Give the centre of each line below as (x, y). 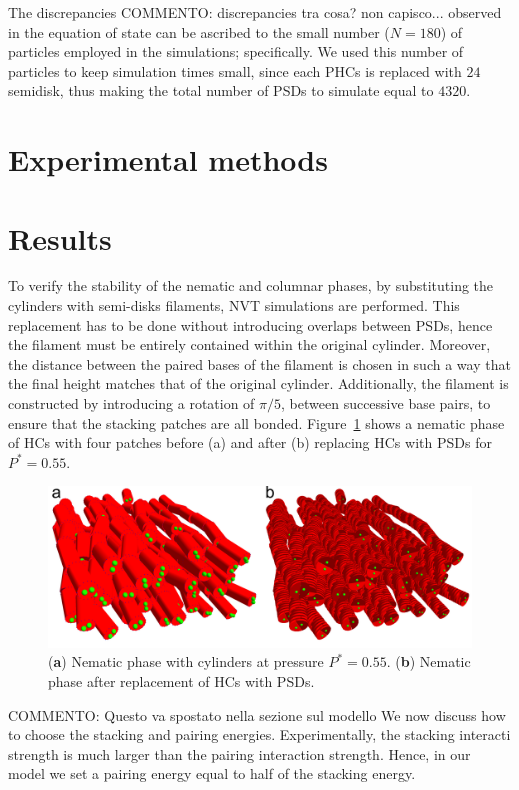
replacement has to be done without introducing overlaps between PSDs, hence (250, 324)
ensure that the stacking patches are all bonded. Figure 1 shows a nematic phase (256, 422)
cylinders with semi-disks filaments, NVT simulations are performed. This (234, 305)
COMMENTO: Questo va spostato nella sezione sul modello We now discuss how (257, 714)
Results (60, 237)
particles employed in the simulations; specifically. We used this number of (236, 51)
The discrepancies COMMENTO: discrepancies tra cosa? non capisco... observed (255, 12)
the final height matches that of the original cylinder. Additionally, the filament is (258, 383)
